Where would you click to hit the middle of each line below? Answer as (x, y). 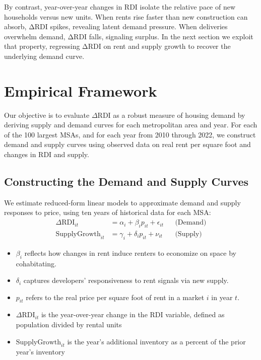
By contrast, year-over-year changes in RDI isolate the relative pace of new (120, 7)
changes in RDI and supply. (47, 154)
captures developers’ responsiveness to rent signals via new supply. (126, 280)
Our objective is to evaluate (47, 115)
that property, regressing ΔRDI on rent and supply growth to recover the (117, 46)
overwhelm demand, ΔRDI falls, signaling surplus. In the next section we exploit (129, 36)
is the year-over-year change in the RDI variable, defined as (133, 314)
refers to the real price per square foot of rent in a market (115, 297)
